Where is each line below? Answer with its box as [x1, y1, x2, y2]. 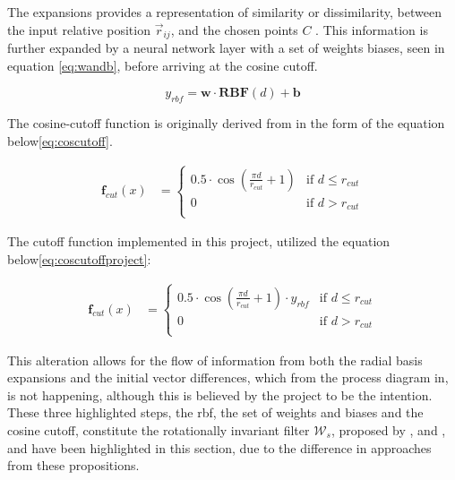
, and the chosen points [170, 20, 298, 39]
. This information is [315, 20, 428, 39]
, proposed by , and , [331, 420, 446, 439]
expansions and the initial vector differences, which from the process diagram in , [7, 368, 449, 387]
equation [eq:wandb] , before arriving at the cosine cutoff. [7, 56, 318, 74]
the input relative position [7, 20, 150, 39]
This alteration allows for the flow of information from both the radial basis [7, 350, 423, 369]
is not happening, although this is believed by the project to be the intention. [7, 385, 433, 404]
